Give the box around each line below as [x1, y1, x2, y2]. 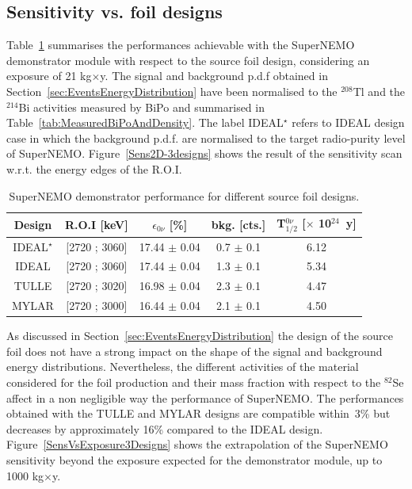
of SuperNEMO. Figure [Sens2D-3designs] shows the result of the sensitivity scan [6, 145, 402, 162]
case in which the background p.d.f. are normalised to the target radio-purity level [6, 129, 406, 146]
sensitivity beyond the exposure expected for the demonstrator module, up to [6, 451, 383, 468]
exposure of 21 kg [6, 67, 92, 84]
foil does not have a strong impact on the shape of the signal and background [6, 342, 383, 359]
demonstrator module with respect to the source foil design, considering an [6, 52, 370, 68]
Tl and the [353, 82, 406, 99]
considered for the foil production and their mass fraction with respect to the [6, 373, 381, 390]
